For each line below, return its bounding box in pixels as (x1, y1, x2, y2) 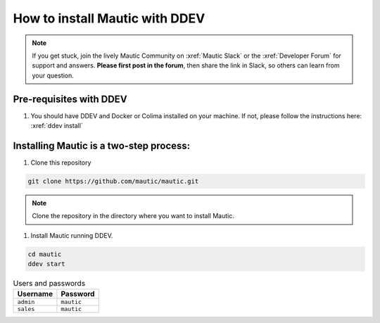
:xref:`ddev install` (30, 122, 84, 130)
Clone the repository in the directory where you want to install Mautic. (32, 212, 235, 220)
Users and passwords (13, 279, 86, 289)
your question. (32, 71, 74, 80)
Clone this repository (30, 158, 91, 167)
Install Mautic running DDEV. (30, 231, 113, 239)
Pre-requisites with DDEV (13, 93, 127, 105)
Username (17, 289, 53, 299)
